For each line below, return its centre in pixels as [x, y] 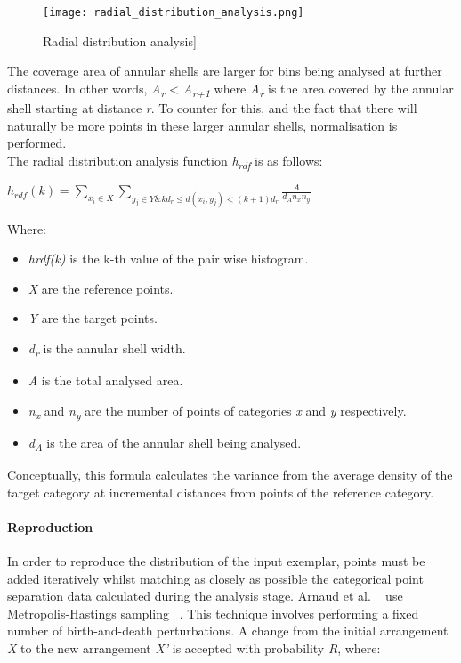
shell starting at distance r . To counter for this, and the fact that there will [212, 107]
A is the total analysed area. [105, 380]
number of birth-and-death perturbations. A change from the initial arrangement [228, 631]
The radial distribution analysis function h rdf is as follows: [165, 161]
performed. [37, 143]
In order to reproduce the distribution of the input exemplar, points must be [216, 560]
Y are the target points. [93, 318]
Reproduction [50, 526]
